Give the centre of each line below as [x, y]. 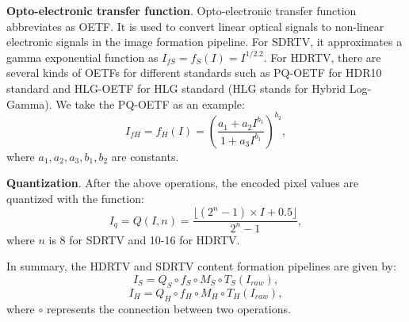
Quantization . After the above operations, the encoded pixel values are [183, 183]
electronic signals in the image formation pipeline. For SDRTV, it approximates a [204, 42]
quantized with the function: [75, 198]
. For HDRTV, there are [322, 57]
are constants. [145, 156]
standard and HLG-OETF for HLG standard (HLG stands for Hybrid [176, 88]
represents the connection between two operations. [168, 308]
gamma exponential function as [82, 57]
